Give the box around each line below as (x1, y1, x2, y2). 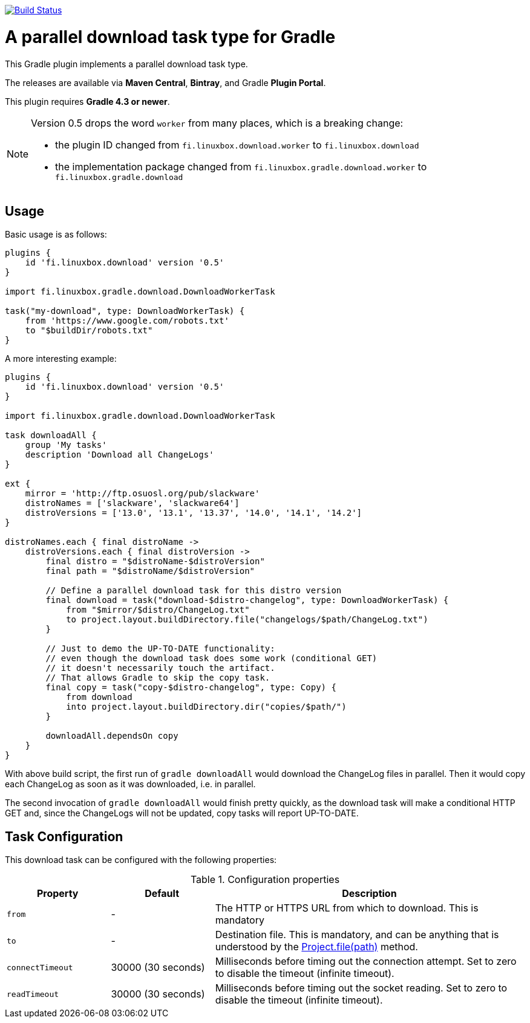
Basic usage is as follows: (5, 229, 107, 240)
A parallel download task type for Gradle (5, 26, 336, 47)
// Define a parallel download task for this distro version (45, 585, 342, 596)
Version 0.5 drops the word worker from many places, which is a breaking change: (31, 116, 404, 129)
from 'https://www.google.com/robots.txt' (25, 316, 229, 326)
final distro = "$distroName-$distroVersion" (45, 556, 265, 567)
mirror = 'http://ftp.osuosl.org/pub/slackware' (25, 488, 260, 499)
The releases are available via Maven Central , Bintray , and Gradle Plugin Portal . (5, 77, 326, 88)
